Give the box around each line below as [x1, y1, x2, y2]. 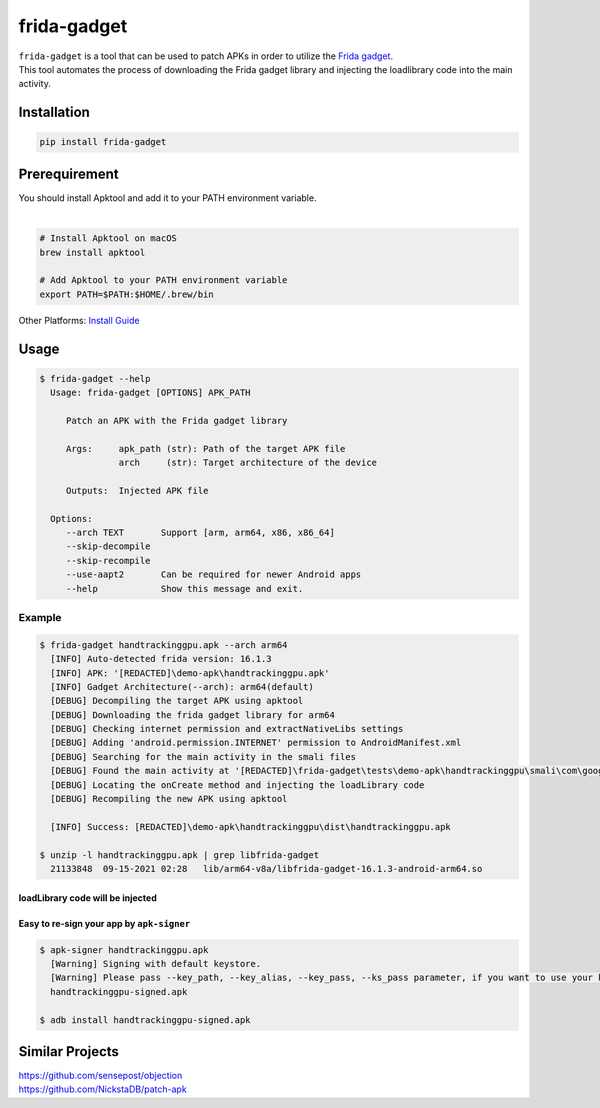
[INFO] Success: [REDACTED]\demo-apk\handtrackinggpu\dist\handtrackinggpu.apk [50, 821, 452, 832]
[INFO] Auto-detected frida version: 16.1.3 [50, 653, 272, 665]
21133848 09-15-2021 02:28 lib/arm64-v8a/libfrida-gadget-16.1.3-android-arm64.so [50, 863, 483, 874]
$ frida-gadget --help [39, 373, 151, 384]
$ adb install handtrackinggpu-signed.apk [39, 1014, 251, 1025]
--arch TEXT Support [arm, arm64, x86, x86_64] [65, 527, 335, 539]
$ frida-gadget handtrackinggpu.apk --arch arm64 [39, 639, 288, 650]
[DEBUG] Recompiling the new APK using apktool [50, 793, 288, 805]
